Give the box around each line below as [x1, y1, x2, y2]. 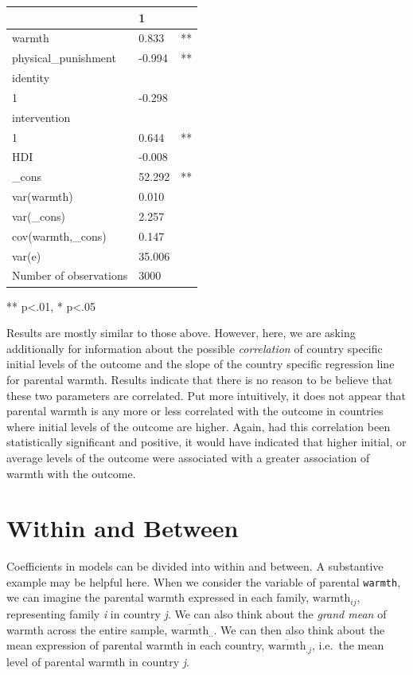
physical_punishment [12, 49, 116, 66]
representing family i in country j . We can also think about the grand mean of [6, 605, 387, 622]
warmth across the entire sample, [6, 621, 168, 638]
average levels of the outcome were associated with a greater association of [6, 449, 370, 465]
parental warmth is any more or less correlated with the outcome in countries [6, 402, 384, 419]
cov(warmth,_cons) [12, 227, 107, 244]
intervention [12, 108, 71, 125]
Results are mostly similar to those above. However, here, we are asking [6, 324, 356, 341]
